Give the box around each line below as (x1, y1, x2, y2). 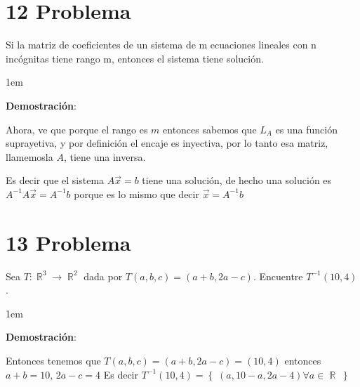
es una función (275, 122, 338, 136)
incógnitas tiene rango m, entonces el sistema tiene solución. (6, 51, 264, 65)
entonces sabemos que (163, 122, 257, 136)
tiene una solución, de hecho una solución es (142, 173, 332, 188)
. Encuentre (253, 268, 303, 283)
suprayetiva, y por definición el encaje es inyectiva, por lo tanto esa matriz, (6, 136, 328, 150)
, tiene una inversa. (63, 149, 146, 164)
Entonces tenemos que (6, 353, 101, 367)
